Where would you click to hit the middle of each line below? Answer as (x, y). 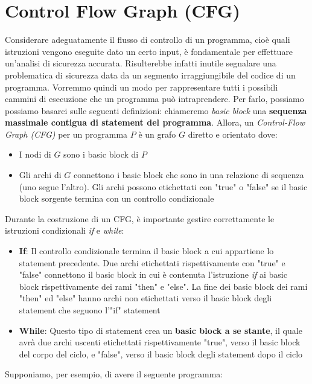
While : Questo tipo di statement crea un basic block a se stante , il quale (161, 330)
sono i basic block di (101, 154)
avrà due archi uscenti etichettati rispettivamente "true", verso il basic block (160, 342)
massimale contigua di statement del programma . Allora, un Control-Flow (155, 122)
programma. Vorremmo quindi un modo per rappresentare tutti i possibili (142, 87)
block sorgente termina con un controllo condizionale (116, 198)
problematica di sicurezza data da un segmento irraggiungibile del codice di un (150, 75)
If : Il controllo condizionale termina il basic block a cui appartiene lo (146, 251)
